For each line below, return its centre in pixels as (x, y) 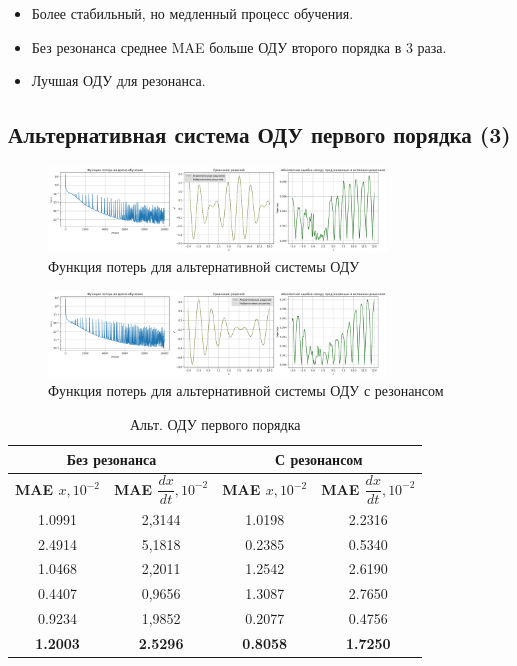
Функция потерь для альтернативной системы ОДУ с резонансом (246, 390)
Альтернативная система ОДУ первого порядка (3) (259, 134)
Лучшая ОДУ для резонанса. (118, 80)
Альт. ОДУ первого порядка (215, 423)
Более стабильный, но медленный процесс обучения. (192, 13)
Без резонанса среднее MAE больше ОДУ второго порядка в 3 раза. (239, 46)
